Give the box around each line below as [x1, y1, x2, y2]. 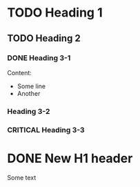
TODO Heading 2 [7, 32, 81, 44]
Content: [7, 68, 32, 77]
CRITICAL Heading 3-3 [7, 125, 85, 135]
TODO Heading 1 [7, 5, 103, 21]
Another [17, 89, 41, 97]
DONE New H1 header [7, 150, 133, 166]
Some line [17, 81, 46, 90]
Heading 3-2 [7, 106, 50, 116]
